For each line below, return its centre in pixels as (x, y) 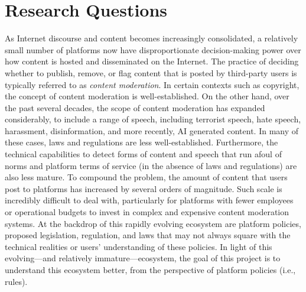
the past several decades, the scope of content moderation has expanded (135, 107)
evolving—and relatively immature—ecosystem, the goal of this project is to (143, 258)
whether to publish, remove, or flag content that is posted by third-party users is (151, 72)
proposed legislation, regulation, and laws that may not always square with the (148, 235)
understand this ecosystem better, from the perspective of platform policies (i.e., (150, 270)
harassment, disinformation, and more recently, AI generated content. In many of (152, 130)
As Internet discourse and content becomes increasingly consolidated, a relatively (152, 38)
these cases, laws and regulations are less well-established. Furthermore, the (141, 142)
